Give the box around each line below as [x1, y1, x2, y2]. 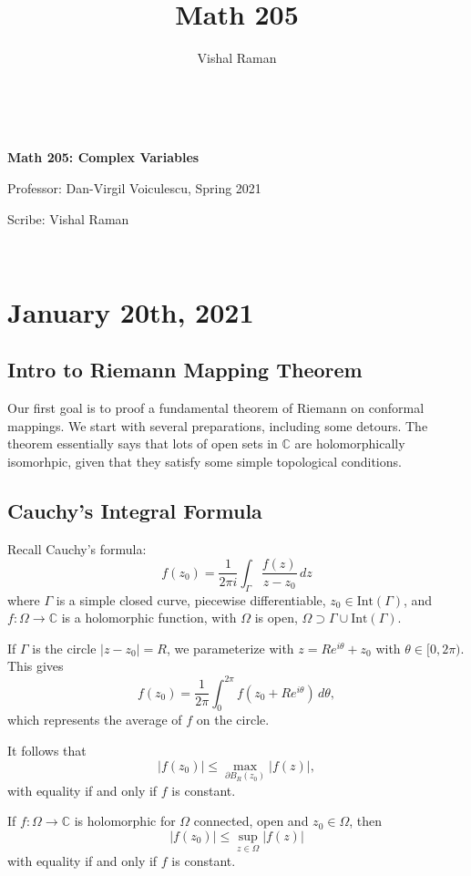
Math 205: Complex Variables [7, 148, 200, 167]
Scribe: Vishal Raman [7, 209, 129, 228]
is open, [254, 608, 298, 627]
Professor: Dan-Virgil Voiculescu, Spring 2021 [7, 178, 261, 197]
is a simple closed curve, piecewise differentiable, [56, 590, 326, 609]
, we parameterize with [166, 638, 294, 657]
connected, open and [193, 811, 309, 830]
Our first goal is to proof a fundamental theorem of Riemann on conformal [7, 398, 425, 417]
